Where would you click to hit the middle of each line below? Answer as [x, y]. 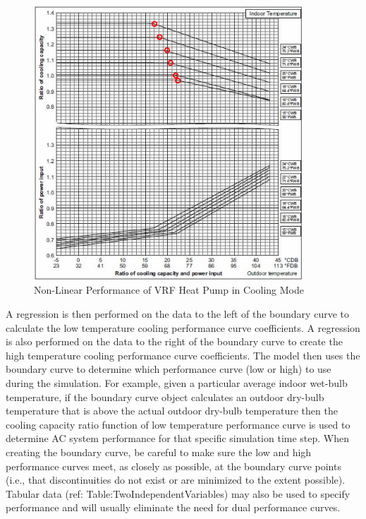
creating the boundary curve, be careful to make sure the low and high [159, 452]
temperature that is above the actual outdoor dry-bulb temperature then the [172, 411]
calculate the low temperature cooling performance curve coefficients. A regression [183, 327]
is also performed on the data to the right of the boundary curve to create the [174, 341]
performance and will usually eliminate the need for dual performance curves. [173, 507]
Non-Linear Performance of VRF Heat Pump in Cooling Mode [169, 290]
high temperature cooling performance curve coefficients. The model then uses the [183, 355]
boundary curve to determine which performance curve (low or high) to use [169, 369]
